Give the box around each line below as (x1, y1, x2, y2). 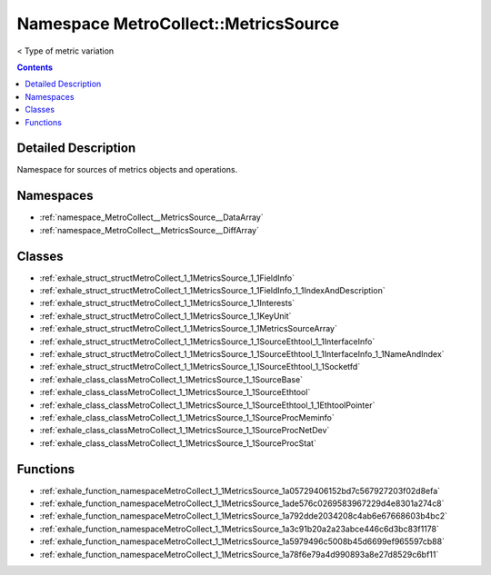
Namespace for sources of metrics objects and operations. (16, 164, 238, 175)
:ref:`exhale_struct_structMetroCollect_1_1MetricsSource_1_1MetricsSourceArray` (39, 323, 338, 334)
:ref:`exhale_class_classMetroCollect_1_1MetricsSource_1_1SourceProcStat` (39, 437, 317, 449)
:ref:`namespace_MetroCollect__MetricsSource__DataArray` (39, 212, 264, 223)
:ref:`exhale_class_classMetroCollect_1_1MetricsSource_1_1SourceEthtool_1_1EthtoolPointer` (39, 400, 376, 411)
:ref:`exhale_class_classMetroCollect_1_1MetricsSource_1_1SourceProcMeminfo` (39, 411, 336, 422)
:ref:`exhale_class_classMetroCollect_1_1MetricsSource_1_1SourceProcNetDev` (39, 425, 330, 436)
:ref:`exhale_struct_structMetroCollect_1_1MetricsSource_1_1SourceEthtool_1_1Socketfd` (39, 362, 361, 372)
